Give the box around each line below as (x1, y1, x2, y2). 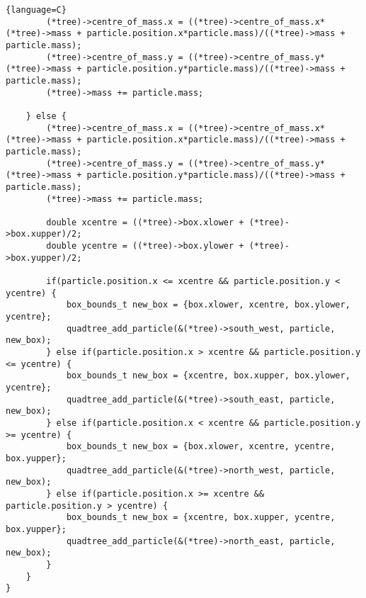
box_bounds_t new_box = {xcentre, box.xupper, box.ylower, (66, 371, 350, 381)
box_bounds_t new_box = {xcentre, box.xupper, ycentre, (66, 512, 336, 523)
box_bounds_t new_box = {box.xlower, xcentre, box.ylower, (66, 300, 350, 310)
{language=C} (6, 5, 67, 15)
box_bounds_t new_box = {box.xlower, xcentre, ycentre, (66, 441, 336, 452)
